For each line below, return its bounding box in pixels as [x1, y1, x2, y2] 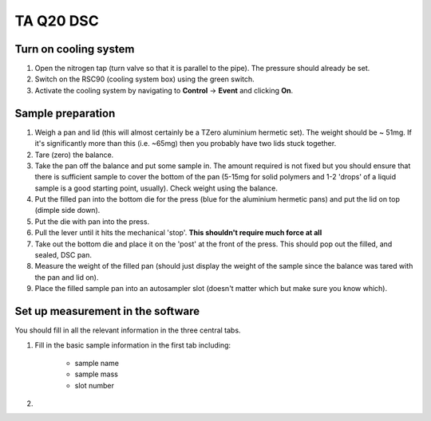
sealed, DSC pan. [34, 250, 92, 260]
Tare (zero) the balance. [34, 150, 114, 159]
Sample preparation [14, 106, 116, 120]
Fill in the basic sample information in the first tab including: [34, 340, 231, 350]
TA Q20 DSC [14, 12, 99, 30]
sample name [74, 358, 120, 368]
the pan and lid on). [34, 272, 99, 282]
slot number [74, 380, 115, 390]
